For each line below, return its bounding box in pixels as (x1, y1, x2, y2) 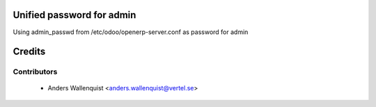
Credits (13, 46, 46, 58)
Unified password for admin (13, 9, 136, 21)
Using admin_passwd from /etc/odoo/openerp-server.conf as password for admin (13, 28, 249, 36)
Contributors (13, 67, 58, 76)
